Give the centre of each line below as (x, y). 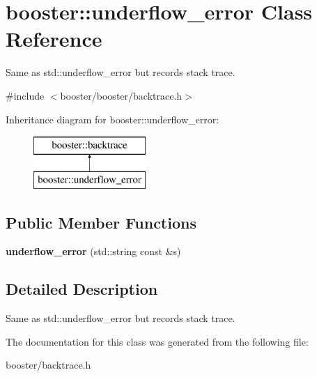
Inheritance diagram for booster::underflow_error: (113, 119)
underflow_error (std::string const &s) (93, 251)
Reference (54, 39)
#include (25, 95)
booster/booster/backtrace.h (121, 95)
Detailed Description (82, 289)
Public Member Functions (101, 222)
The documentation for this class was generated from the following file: (157, 341)
